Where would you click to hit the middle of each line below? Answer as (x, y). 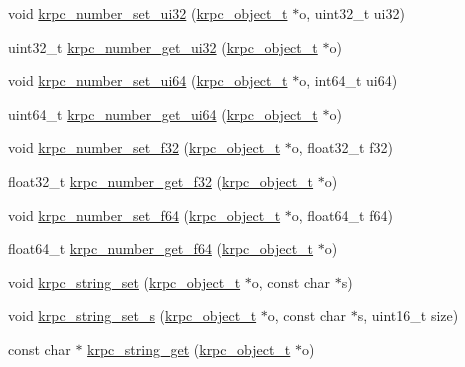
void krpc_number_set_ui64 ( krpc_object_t (148, 80)
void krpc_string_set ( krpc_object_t (124, 281)
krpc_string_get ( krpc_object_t (189, 348)
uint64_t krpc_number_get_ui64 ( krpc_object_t (163, 113)
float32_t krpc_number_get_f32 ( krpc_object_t (161, 180)
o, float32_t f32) (342, 147)
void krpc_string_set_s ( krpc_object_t (132, 315)
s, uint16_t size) (408, 315)
